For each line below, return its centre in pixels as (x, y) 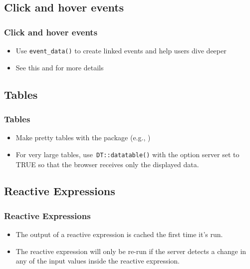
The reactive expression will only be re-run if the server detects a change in (131, 251)
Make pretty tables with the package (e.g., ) (83, 137)
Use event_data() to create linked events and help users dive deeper (121, 50)
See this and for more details (60, 67)
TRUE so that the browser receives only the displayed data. (107, 164)
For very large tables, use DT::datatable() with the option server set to (127, 154)
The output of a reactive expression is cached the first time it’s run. (119, 234)
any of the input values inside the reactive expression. (98, 261)
